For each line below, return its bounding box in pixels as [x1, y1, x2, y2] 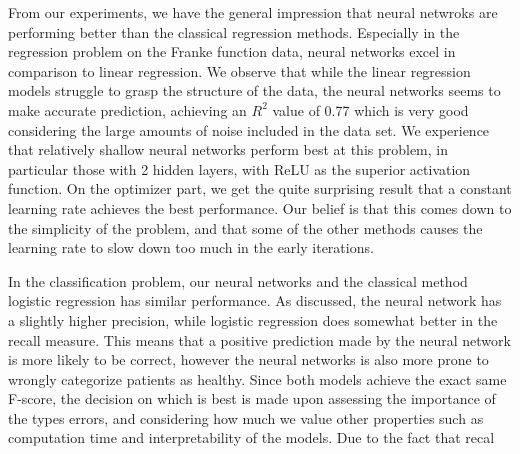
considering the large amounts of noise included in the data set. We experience [8, 119, 490, 140]
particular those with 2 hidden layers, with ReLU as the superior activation [8, 158, 471, 179]
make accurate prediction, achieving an [8, 99, 247, 120]
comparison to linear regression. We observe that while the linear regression [8, 60, 471, 81]
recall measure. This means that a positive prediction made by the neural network [8, 329, 511, 350]
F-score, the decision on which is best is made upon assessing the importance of [8, 388, 496, 409]
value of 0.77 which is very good [272, 99, 469, 120]
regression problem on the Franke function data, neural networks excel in [8, 41, 456, 62]
